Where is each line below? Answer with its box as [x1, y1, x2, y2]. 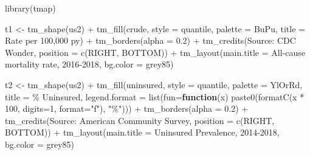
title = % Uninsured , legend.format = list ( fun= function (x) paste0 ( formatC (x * [5, 90, 305, 103]
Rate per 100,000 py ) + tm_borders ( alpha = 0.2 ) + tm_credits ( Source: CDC [5, 34, 296, 47]
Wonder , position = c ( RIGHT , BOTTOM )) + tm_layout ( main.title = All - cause [5, 46, 305, 58]
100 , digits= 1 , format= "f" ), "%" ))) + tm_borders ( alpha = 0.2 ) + [5, 102, 249, 115]
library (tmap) [5, 2, 56, 14]
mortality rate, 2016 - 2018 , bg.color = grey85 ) [5, 58, 174, 71]
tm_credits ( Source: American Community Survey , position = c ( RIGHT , [5, 114, 275, 126]
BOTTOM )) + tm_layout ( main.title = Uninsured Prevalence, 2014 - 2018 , [5, 126, 280, 139]
